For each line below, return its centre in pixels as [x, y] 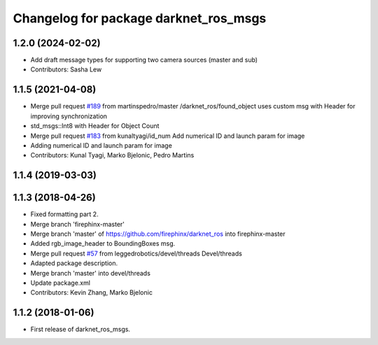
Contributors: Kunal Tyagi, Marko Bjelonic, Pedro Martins [112, 155]
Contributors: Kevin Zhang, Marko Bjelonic [92, 293]
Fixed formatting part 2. [64, 214]
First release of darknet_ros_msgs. [80, 330]
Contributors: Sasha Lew [66, 69]
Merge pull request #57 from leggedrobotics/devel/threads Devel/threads [136, 253]
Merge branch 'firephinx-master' [78, 224]
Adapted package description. [74, 263]
